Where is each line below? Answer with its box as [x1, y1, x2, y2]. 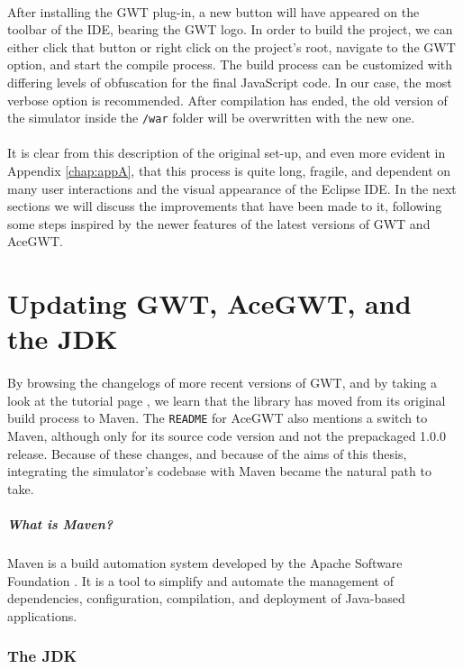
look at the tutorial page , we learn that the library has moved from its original [7, 390, 446, 409]
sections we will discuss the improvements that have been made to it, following [7, 197, 442, 215]
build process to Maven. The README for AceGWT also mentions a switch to [7, 408, 428, 427]
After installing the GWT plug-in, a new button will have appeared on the [7, 2, 420, 21]
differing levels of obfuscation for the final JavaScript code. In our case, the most [7, 72, 452, 91]
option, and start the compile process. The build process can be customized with [7, 55, 453, 74]
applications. [7, 606, 77, 625]
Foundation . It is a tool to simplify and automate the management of [7, 571, 394, 590]
